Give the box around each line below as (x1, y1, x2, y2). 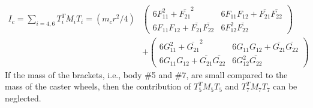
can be (273, 80, 297, 92)
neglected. (5, 91, 41, 104)
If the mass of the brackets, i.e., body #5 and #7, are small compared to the (5, 68, 288, 81)
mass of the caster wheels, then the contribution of (5, 80, 191, 92)
